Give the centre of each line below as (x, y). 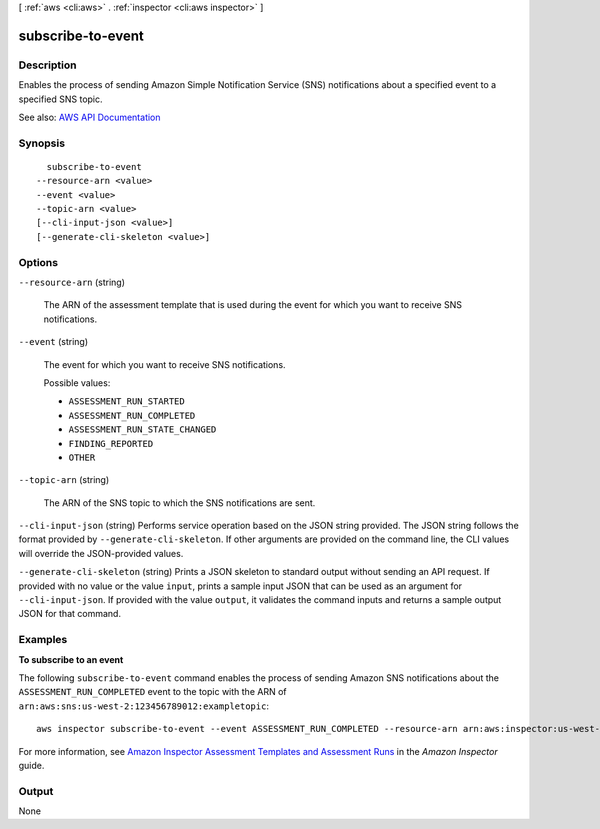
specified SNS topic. (61, 99)
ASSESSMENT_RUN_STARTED (126, 401)
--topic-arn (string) (64, 480)
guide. (31, 765)
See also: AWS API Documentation (89, 117)
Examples (43, 640)
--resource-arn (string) (71, 282)
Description (47, 65)
